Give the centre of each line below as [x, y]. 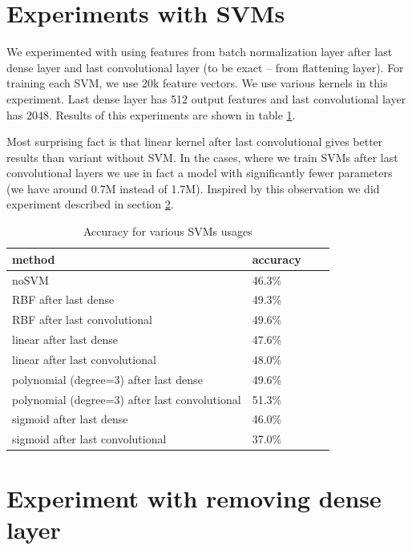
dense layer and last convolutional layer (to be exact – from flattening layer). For [205, 67]
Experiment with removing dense [194, 497]
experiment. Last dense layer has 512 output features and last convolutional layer [206, 98]
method [34, 259]
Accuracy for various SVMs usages [168, 231]
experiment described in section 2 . [90, 204]
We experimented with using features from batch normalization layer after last [200, 52]
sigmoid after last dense [70, 419]
